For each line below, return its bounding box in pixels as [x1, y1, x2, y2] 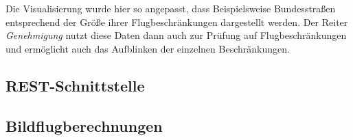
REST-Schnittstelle [5, 74, 145, 96]
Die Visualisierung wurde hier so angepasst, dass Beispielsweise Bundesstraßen [5, 1, 336, 15]
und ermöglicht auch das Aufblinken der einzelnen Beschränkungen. [5, 41, 290, 55]
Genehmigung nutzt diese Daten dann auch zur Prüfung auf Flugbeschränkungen [5, 28, 347, 42]
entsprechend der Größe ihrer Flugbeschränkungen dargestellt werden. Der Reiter [5, 14, 348, 29]
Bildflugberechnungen [5, 115, 163, 136]
